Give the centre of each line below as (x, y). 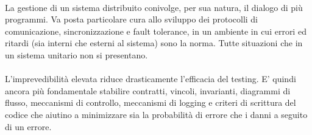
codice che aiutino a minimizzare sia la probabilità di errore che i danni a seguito (156, 114)
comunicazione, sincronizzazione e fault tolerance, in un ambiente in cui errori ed (156, 31)
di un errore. (28, 126)
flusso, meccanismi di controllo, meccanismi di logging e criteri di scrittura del (151, 102)
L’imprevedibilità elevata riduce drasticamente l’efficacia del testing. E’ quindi (151, 79)
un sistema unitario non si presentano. (76, 54)
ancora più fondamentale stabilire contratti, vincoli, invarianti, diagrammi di (148, 90)
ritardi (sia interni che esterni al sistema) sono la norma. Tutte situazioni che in (154, 43)
